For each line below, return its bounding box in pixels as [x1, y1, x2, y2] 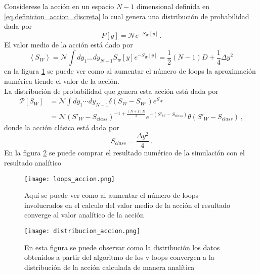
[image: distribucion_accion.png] [24, 227, 141, 235]
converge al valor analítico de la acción [24, 209, 144, 220]
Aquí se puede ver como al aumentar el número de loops [24, 190, 199, 200]
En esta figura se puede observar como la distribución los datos [24, 242, 220, 252]
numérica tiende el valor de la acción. [4, 75, 119, 86]
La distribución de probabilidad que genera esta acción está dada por [4, 85, 219, 96]
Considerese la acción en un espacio [4, 1, 114, 11]
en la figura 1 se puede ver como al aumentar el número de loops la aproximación [4, 66, 256, 76]
